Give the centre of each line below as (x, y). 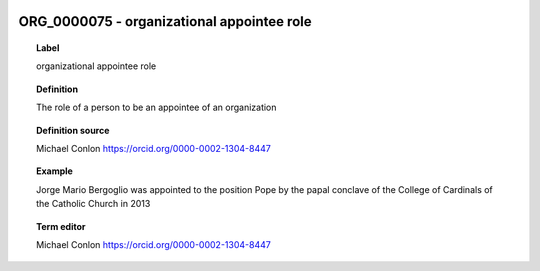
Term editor (61, 226)
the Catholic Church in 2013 (93, 204)
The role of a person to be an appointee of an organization (156, 107)
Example (55, 171)
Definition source (73, 130)
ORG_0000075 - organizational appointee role (165, 21)
